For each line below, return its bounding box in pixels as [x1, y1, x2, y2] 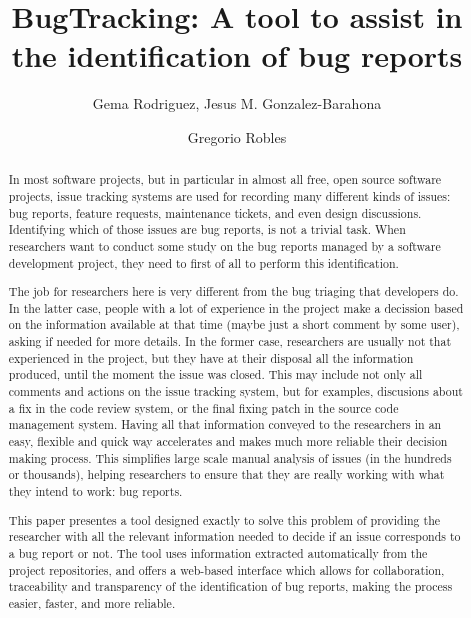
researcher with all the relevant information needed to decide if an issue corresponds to [8, 528, 461, 545]
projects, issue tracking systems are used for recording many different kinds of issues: [8, 187, 451, 204]
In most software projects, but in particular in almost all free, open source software [8, 171, 442, 188]
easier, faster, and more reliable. [8, 594, 176, 611]
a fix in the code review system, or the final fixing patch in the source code [8, 399, 399, 416]
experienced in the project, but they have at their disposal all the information [8, 349, 414, 366]
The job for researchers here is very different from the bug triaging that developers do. [8, 283, 459, 300]
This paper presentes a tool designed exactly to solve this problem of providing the [8, 511, 441, 528]
